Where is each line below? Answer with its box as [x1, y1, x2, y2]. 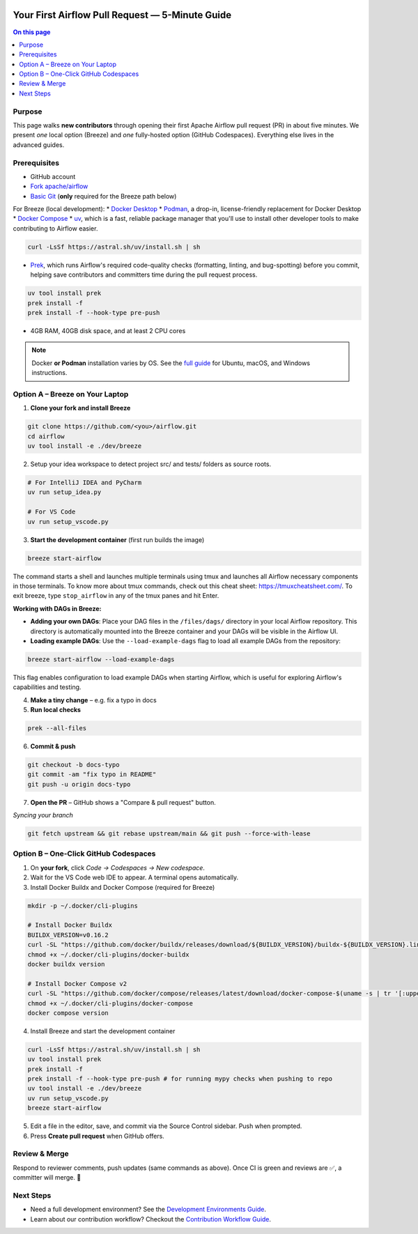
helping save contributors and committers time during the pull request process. [30, 270, 258, 279]
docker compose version [27, 1009, 109, 1017]
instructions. [31, 369, 68, 377]
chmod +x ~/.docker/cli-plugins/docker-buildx [27, 950, 189, 958]
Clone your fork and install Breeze [30, 404, 131, 412]
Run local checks [30, 706, 82, 714]
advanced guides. [13, 140, 65, 149]
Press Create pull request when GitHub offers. [30, 1132, 165, 1140]
